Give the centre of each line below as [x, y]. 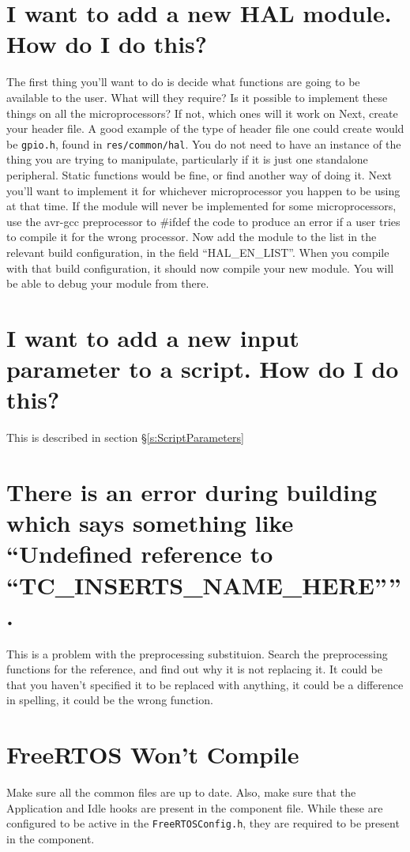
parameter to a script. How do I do [203, 369]
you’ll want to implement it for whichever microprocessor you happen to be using [203, 190]
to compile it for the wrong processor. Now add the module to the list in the [192, 237]
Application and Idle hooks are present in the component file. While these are [195, 807]
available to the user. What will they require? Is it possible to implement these [197, 97]
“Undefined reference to [140, 554]
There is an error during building [192, 491]
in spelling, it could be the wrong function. [110, 700]
